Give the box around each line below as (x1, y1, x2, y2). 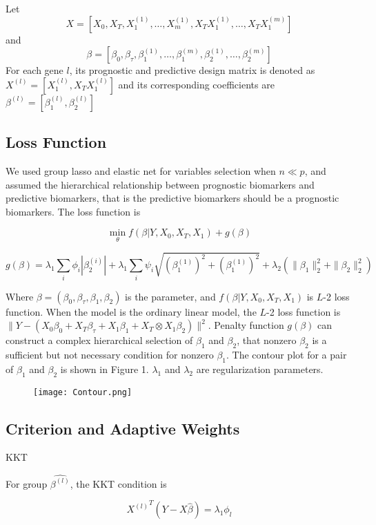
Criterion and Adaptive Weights (6, 417, 240, 439)
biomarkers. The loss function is (6, 204, 141, 218)
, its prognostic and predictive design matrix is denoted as (69, 63, 315, 77)
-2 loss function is (266, 304, 341, 318)
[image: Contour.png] (33, 387, 132, 397)
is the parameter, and (125, 289, 216, 303)
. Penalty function (208, 318, 284, 332)
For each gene (6, 63, 63, 77)
